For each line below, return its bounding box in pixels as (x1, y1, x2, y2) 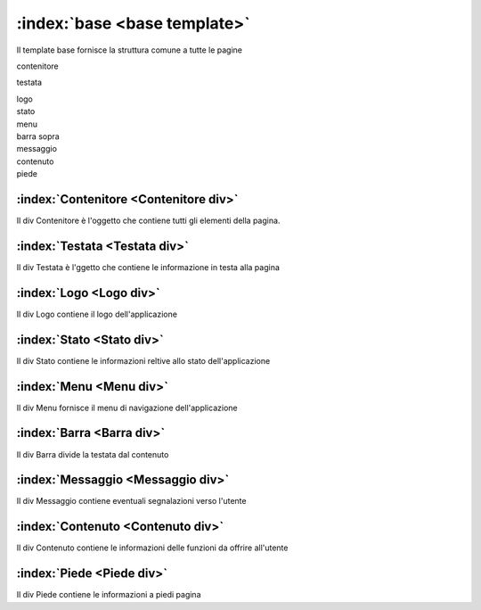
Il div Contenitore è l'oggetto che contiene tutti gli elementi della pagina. (16, 215, 281, 226)
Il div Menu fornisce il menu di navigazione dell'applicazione (16, 402, 238, 413)
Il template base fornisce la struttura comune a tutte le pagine (16, 45, 242, 55)
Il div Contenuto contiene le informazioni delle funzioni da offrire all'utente (16, 542, 289, 553)
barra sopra (16, 130, 60, 142)
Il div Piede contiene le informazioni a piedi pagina (16, 589, 201, 600)
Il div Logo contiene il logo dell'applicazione (16, 309, 178, 319)
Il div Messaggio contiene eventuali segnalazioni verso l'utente (16, 496, 247, 507)
